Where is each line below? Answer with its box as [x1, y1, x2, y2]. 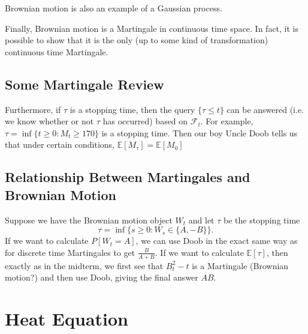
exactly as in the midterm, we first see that [5, 259, 164, 272]
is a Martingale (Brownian [192, 259, 289, 272]
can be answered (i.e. [227, 103, 304, 115]
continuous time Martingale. [5, 45, 108, 58]
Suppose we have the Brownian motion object [5, 213, 173, 226]
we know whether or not [5, 115, 94, 127]
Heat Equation [5, 306, 128, 330]
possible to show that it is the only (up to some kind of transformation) [5, 34, 268, 46]
